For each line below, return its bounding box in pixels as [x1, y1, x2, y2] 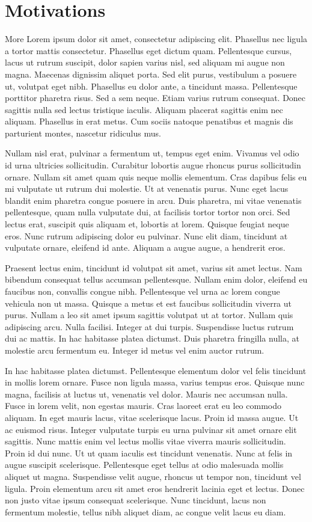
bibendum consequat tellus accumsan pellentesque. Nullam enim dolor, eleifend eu [5, 273, 308, 286]
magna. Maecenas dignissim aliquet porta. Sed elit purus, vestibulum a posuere [5, 67, 297, 80]
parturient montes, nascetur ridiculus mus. [5, 126, 161, 139]
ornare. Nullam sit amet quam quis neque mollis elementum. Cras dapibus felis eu [5, 170, 307, 183]
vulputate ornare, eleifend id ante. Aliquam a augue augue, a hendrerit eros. [5, 241, 286, 254]
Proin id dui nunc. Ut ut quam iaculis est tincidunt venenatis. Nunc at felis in [5, 446, 293, 459]
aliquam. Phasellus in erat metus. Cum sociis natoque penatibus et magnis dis [5, 115, 293, 127]
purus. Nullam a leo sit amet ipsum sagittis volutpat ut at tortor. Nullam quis [5, 309, 293, 321]
